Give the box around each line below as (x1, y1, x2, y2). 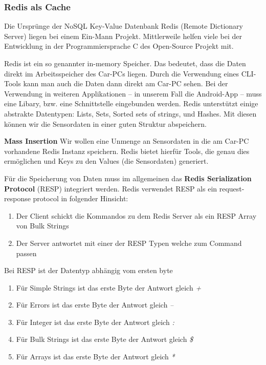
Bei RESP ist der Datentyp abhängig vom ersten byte (4, 265, 173, 276)
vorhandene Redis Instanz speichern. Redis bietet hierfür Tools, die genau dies (4, 145, 250, 156)
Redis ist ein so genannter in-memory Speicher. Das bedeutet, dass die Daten (4, 58, 246, 68)
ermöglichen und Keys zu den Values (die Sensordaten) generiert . (4, 156, 209, 166)
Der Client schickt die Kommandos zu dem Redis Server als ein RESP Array (16, 210, 257, 221)
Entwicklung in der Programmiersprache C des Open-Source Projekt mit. (4, 41, 234, 51)
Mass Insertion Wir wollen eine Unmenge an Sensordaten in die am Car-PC (4, 136, 249, 146)
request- (219, 183, 245, 194)
